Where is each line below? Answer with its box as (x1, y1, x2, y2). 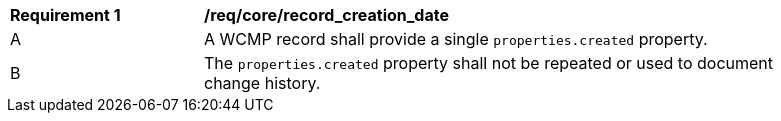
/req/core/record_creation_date (204, 5, 449, 25)
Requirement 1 (10, 5, 121, 25)
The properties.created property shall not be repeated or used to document (204, 53, 774, 73)
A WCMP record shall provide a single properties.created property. (204, 29, 708, 49)
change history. (204, 73, 321, 93)
